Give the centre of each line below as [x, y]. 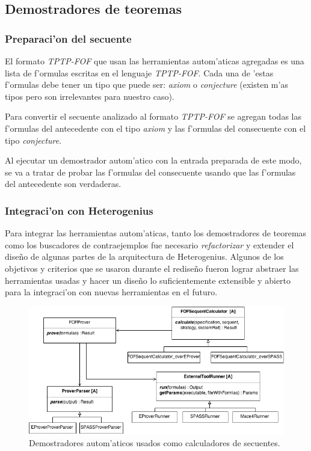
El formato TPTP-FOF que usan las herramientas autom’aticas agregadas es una [155, 61]
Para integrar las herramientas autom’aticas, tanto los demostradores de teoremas [156, 233]
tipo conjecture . [33, 140]
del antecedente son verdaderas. [63, 184]
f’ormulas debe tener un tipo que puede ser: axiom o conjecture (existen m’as [146, 84]
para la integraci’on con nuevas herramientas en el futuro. [111, 292]
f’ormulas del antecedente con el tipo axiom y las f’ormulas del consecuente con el [155, 128]
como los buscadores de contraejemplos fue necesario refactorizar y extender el [149, 244]
